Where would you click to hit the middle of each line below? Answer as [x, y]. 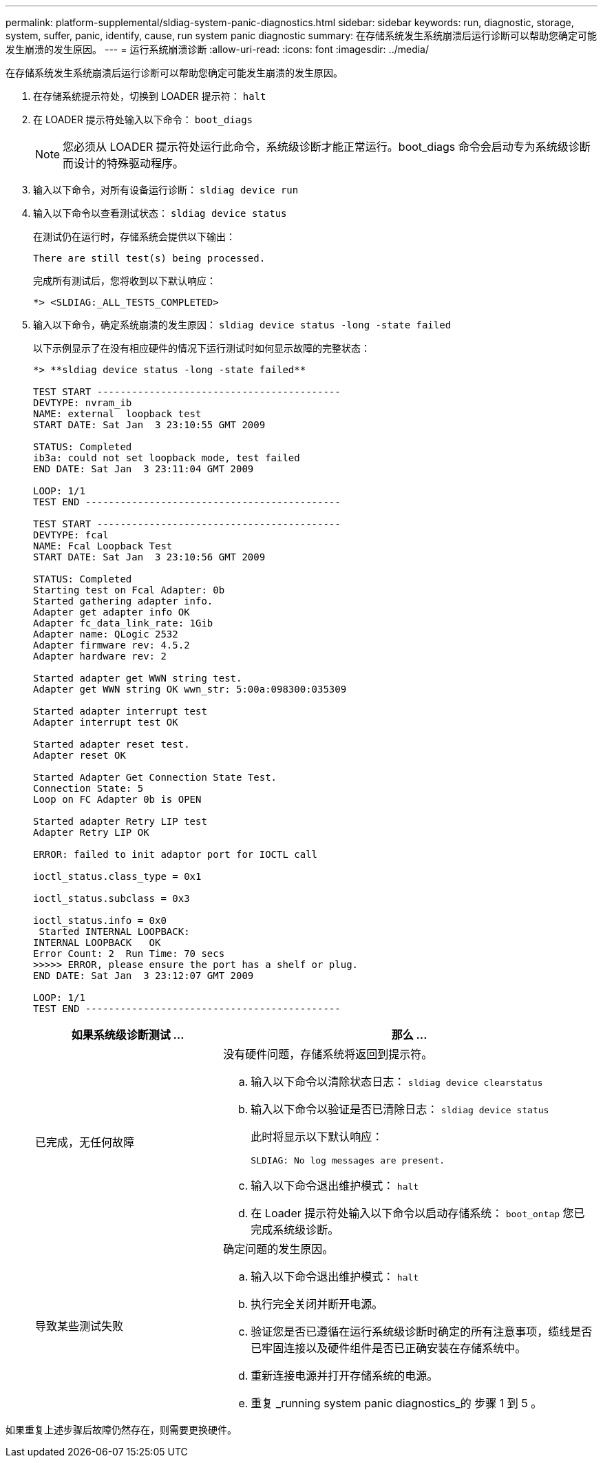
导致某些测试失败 [80, 1326]
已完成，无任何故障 [85, 1142]
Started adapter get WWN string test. [138, 678]
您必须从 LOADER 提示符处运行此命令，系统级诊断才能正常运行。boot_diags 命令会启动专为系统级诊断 [327, 147]
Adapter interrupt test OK [106, 722]
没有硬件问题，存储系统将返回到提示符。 [328, 1054]
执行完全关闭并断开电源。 [317, 1304]
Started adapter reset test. [112, 744]
